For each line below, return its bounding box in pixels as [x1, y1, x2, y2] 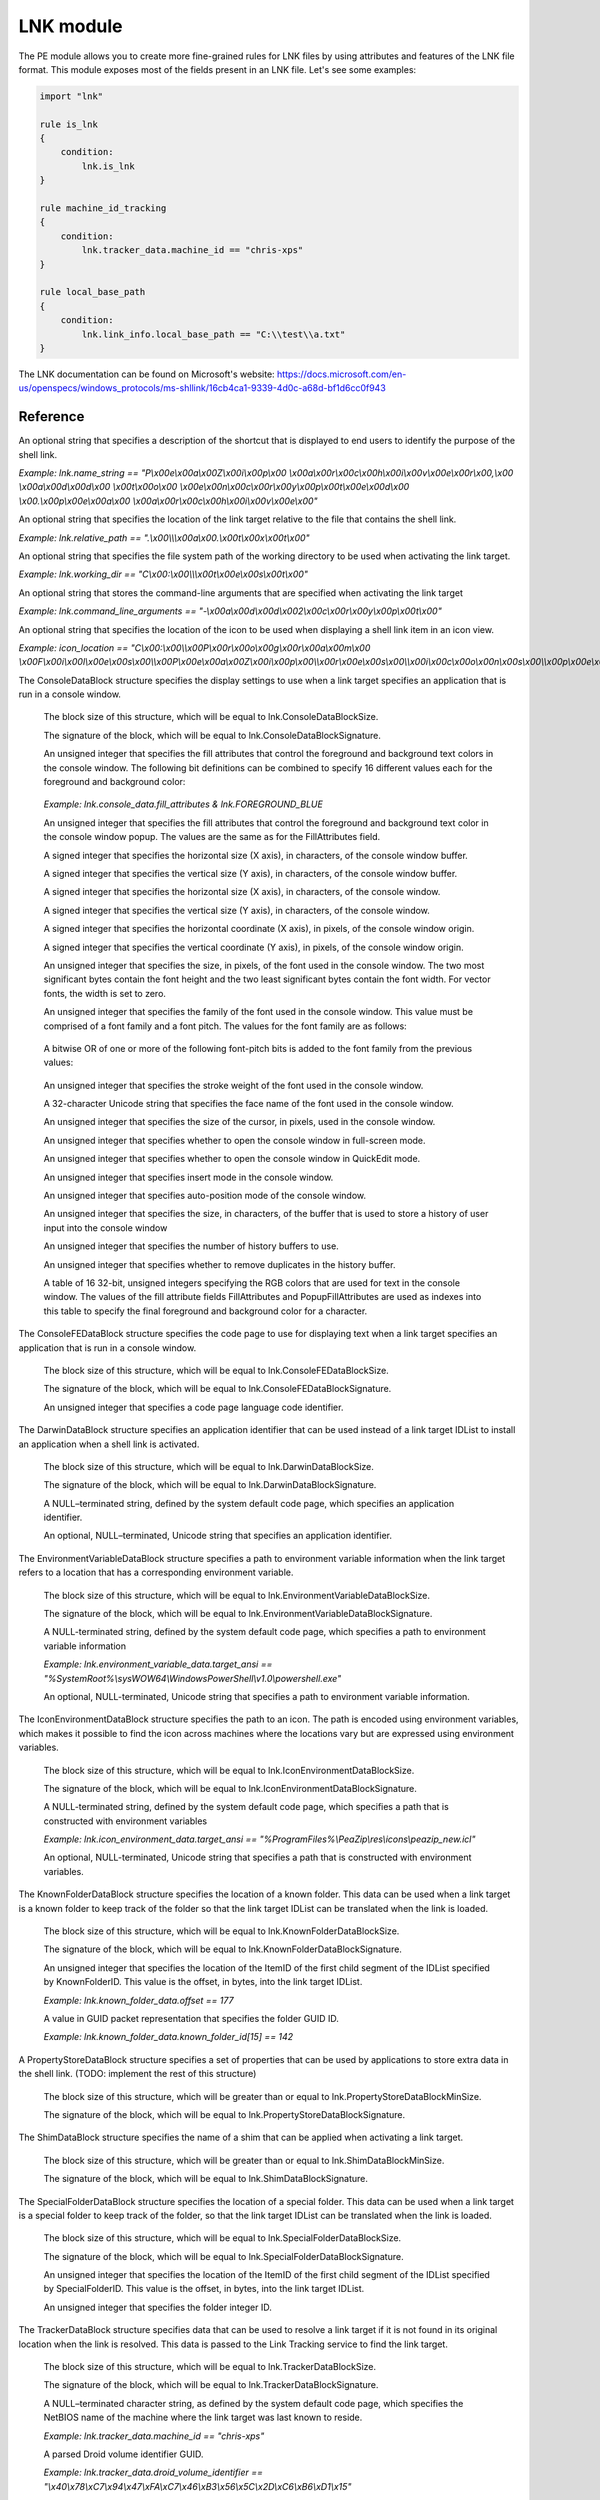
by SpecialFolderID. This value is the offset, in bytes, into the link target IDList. [43, 2283, 365, 2295]
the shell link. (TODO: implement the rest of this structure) [18, 2068, 257, 2080]
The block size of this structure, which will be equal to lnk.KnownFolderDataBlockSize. [43, 1925, 400, 1937]
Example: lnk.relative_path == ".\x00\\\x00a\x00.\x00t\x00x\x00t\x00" [18, 531, 310, 544]
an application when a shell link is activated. [18, 1438, 200, 1450]
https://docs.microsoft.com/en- [276, 368, 407, 380]
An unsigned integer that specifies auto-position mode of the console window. [43, 1190, 367, 1202]
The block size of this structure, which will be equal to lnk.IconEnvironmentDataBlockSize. [43, 1764, 415, 1776]
